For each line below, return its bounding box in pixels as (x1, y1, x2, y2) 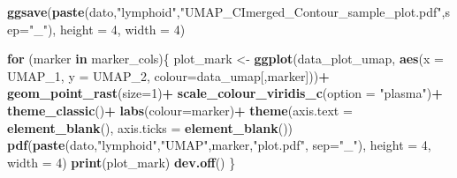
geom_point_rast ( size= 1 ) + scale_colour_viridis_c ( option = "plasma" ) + (7, 84, 443, 102)
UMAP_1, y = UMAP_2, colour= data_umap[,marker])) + (7, 66, 330, 85)
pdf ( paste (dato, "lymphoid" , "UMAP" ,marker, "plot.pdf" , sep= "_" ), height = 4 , (7, 136, 431, 154)
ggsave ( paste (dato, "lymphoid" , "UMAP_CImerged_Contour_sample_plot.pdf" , (7, 3, 446, 20)
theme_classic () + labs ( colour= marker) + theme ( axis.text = (7, 100, 353, 119)
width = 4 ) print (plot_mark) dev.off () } (7, 152, 236, 171)
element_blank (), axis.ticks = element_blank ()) (7, 118, 293, 137)
